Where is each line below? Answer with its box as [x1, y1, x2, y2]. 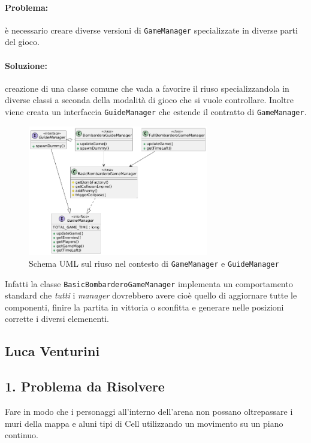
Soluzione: [5, 59, 47, 71]
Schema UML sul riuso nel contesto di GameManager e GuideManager [29, 257, 279, 269]
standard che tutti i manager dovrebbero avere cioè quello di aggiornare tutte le [5, 289, 297, 302]
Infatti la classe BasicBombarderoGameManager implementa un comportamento [5, 277, 293, 290]
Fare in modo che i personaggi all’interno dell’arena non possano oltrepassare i [5, 405, 293, 418]
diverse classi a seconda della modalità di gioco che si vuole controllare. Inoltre [5, 94, 294, 106]
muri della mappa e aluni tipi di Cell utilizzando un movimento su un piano [5, 417, 283, 429]
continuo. [5, 429, 39, 441]
